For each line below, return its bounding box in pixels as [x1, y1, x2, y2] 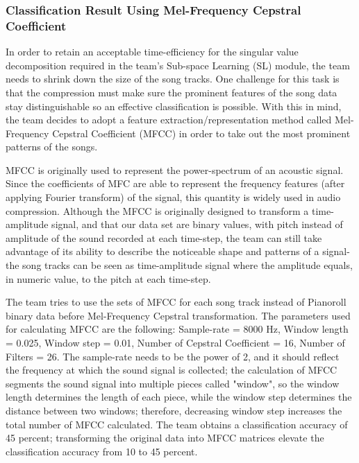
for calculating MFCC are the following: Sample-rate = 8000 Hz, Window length [6, 322, 349, 336]
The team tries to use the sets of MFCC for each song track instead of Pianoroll [6, 295, 347, 309]
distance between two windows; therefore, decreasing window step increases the [6, 403, 342, 417]
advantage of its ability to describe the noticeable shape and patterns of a [6, 244, 319, 259]
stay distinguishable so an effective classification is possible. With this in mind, [6, 98, 342, 113]
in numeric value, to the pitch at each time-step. [6, 271, 211, 286]
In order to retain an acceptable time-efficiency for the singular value [6, 44, 299, 59]
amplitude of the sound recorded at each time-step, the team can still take [6, 230, 322, 245]
